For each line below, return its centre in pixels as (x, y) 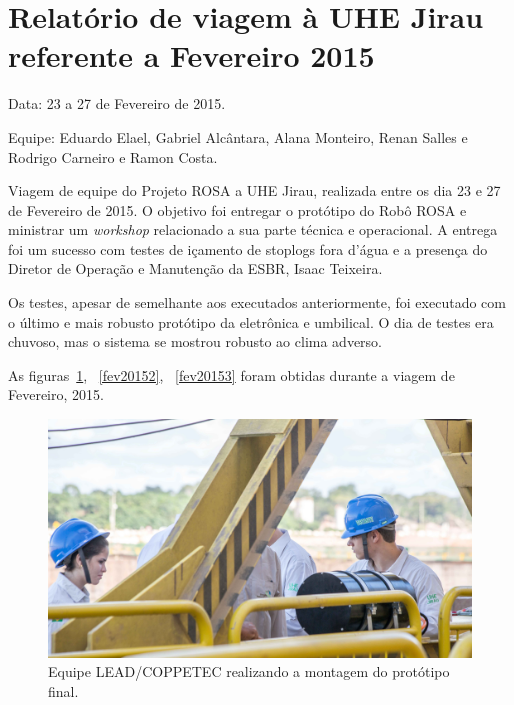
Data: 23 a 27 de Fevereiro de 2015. (117, 103)
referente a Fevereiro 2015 (191, 55)
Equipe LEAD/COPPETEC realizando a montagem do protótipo (249, 671)
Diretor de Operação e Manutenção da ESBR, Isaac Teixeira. (195, 268)
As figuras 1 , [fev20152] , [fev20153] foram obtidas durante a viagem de (231, 374)
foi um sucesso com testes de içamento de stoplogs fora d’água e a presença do (248, 248)
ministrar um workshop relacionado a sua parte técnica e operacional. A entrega (253, 229)
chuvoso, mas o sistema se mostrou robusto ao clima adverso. (195, 341)
